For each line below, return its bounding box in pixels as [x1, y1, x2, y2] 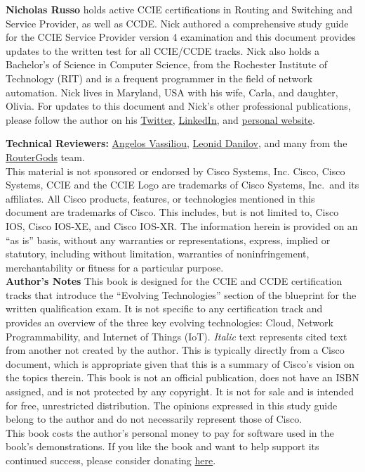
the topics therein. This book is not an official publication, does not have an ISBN [6, 370, 359, 385]
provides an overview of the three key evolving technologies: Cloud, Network [6, 315, 333, 330]
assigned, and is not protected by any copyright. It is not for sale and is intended [6, 384, 354, 399]
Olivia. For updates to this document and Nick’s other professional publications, [6, 98, 351, 113]
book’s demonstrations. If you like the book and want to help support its [6, 439, 319, 454]
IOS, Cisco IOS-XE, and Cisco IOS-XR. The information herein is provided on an [6, 218, 358, 233]
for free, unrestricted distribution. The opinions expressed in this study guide [6, 397, 338, 412]
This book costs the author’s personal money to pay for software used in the [6, 425, 334, 440]
